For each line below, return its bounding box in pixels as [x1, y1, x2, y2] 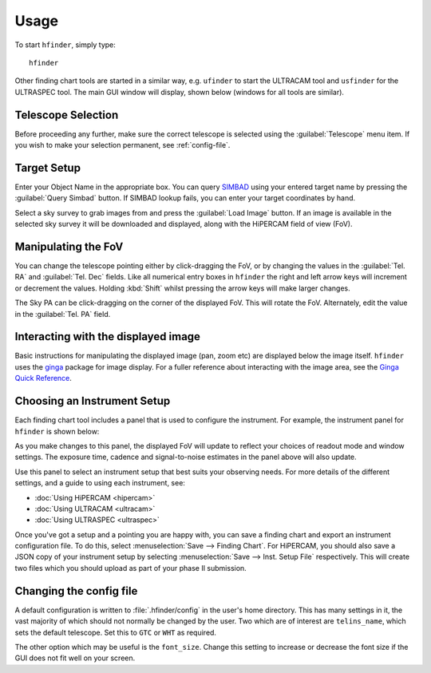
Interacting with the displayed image [14, 330, 201, 343]
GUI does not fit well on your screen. [14, 653, 136, 663]
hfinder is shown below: [14, 426, 100, 436]
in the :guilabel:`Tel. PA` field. [14, 309, 111, 319]
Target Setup [14, 160, 81, 175]
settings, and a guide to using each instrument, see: [14, 478, 185, 488]
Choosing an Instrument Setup [14, 394, 171, 408]
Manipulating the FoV [14, 240, 124, 253]
